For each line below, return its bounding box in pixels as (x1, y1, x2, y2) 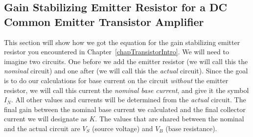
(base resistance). (165, 123, 217, 133)
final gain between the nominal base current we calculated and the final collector (4, 104, 246, 114)
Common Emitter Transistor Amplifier (4, 14, 204, 29)
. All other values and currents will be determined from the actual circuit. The (11, 94, 246, 105)
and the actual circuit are (4, 123, 80, 133)
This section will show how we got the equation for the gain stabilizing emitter (4, 37, 240, 47)
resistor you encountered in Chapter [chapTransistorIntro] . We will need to (4, 46, 229, 57)
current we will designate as (4, 114, 87, 124)
